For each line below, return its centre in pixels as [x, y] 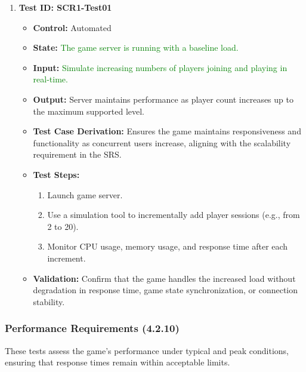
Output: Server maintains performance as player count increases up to [163, 99]
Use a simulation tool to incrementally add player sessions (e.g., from [174, 215]
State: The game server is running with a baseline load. [136, 47]
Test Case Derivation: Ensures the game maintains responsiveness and [167, 131]
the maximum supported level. [89, 111]
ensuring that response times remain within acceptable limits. [118, 362]
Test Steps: [56, 174]
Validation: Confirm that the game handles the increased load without [164, 278]
